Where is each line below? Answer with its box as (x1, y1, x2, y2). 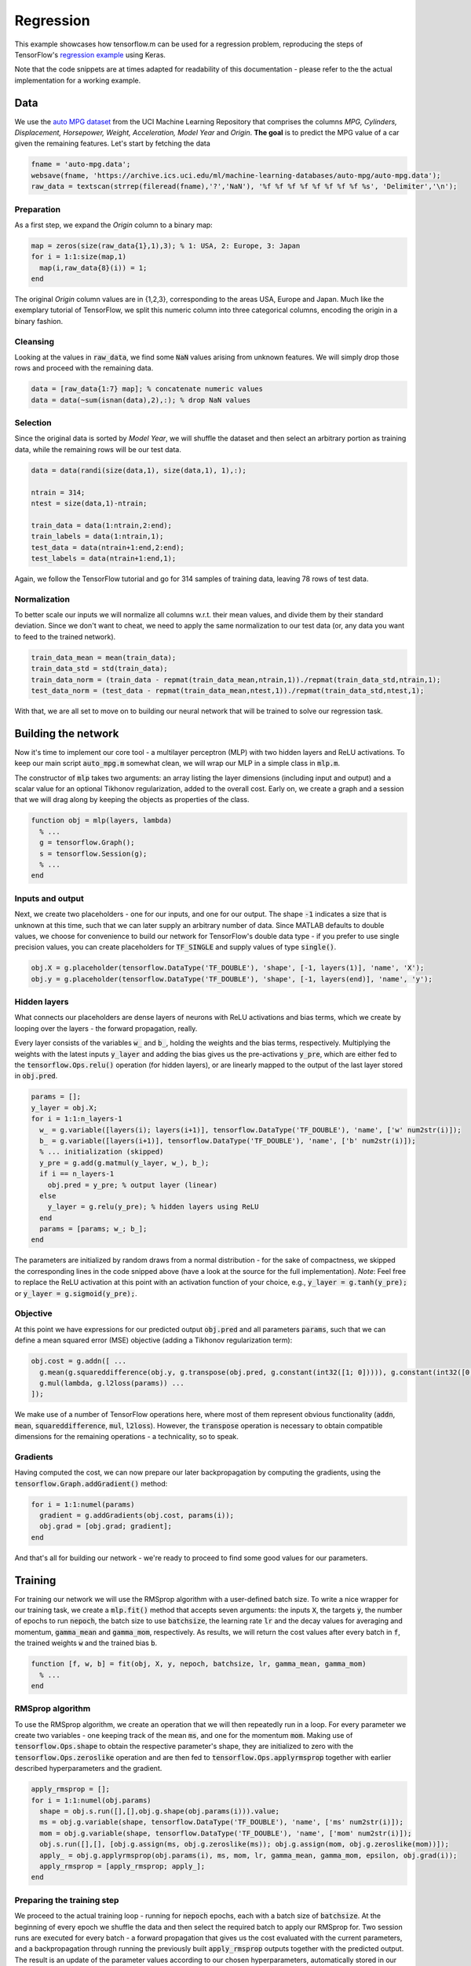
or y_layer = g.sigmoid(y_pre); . (14, 1288, 137, 1298)
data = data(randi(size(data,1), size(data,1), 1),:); (31, 466, 246, 475)
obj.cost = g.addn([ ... (31, 1357, 127, 1366)
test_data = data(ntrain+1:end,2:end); (31, 543, 184, 552)
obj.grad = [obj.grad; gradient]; (39, 1522, 173, 1531)
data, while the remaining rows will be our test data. (14, 444, 182, 454)
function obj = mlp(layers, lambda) (31, 816, 173, 825)
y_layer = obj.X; (31, 1103, 98, 1112)
